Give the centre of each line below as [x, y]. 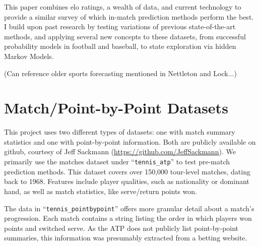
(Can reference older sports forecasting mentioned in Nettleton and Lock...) [120, 73]
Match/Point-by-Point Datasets [116, 108]
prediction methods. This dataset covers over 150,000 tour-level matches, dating [127, 171]
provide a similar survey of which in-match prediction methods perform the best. [129, 16]
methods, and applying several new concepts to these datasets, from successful [125, 36]
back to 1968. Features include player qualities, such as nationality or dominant [127, 181]
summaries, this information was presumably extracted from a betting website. [126, 238]
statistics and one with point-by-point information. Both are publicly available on [130, 141]
